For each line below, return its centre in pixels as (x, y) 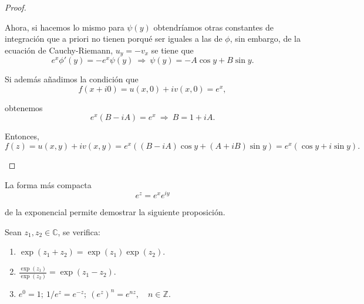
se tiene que (172, 50)
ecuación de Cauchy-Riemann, (59, 50)
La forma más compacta (48, 184)
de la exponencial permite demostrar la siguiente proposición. (115, 212)
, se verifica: (79, 231)
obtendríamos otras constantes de (214, 27)
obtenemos (24, 107)
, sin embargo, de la (265, 39)
